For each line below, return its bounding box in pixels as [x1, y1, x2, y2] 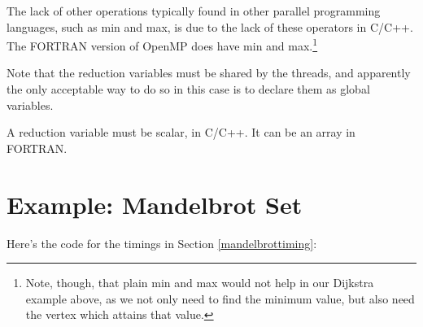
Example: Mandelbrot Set [7, 187, 303, 220]
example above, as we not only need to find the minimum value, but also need [25, 290, 415, 307]
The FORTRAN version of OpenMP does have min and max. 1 [7, 35, 318, 54]
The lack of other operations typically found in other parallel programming [7, 2, 381, 19]
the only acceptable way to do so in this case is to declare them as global [7, 81, 370, 98]
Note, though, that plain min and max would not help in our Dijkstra [25, 274, 374, 291]
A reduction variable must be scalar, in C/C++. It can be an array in [7, 124, 355, 141]
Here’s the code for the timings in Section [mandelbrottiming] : [7, 234, 317, 251]
